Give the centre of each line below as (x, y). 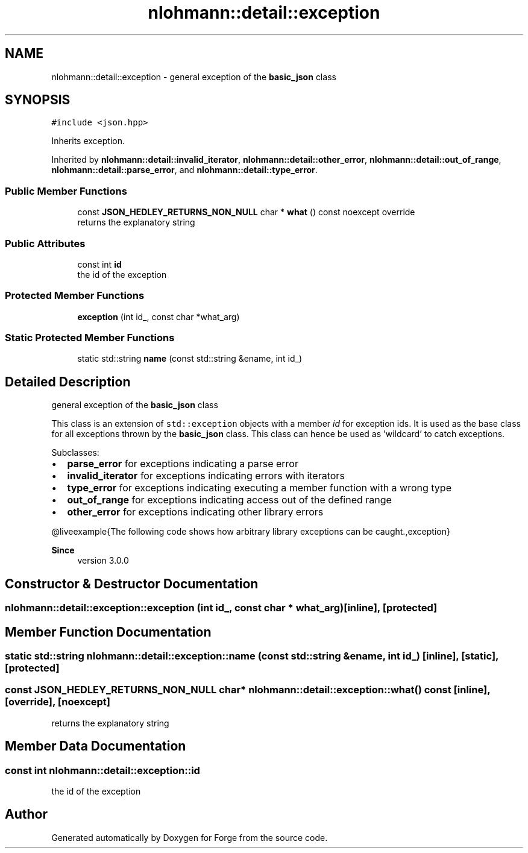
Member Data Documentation (96, 746)
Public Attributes (45, 243)
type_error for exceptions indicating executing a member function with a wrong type (259, 488)
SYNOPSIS (38, 100)
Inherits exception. (88, 141)
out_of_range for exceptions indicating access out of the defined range (229, 500)
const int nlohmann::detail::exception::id (102, 770)
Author (26, 814)
